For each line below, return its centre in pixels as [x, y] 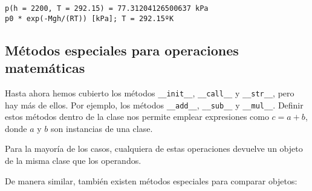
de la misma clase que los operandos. [73, 160]
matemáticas [45, 68]
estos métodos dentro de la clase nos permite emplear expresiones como [137, 117]
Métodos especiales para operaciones [122, 50]
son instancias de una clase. [102, 128]
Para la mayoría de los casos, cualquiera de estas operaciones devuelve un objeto [154, 149]
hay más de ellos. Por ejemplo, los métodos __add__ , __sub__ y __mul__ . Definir [154, 105]
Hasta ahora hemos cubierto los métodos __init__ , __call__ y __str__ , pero [150, 92]
